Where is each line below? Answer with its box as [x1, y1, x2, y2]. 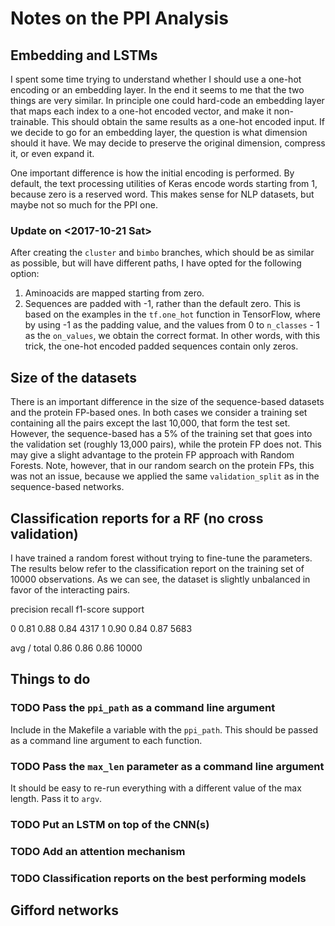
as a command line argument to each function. [10, 734, 203, 746]
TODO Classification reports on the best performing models [10, 871, 307, 885]
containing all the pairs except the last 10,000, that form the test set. [10, 417, 291, 429]
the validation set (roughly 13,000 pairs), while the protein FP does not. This [10, 438, 322, 451]
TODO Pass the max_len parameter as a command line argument [10, 759, 325, 773]
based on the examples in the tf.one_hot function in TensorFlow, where [24, 308, 321, 321]
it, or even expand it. [10, 148, 95, 159]
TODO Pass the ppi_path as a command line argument [10, 701, 276, 715]
